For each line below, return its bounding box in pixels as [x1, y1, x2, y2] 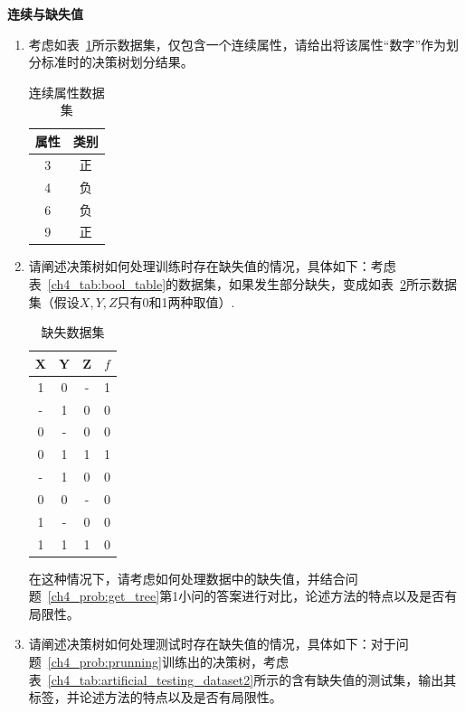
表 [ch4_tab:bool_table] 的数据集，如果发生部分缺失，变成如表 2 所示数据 [28, 275, 458, 294]
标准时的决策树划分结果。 [41, 52, 194, 71]
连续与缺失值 [7, 5, 83, 23]
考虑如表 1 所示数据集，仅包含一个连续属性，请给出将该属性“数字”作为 [28, 34, 447, 53]
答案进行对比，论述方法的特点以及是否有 [216, 586, 458, 605]
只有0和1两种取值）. [117, 292, 235, 311]
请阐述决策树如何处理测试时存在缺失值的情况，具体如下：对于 [28, 634, 396, 653]
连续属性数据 [28, 82, 105, 101]
